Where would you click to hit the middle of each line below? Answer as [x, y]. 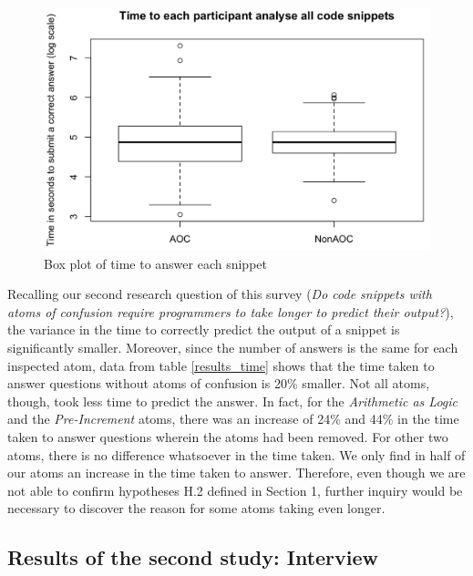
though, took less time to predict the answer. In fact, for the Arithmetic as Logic [233, 401]
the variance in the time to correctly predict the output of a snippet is [204, 329]
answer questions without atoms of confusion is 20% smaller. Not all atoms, [219, 383]
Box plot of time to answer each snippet [155, 263]
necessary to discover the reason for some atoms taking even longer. [196, 508]
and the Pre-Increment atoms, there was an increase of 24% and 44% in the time [233, 419]
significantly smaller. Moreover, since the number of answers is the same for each [233, 348]
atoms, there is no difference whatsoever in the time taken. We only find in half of [236, 454]
